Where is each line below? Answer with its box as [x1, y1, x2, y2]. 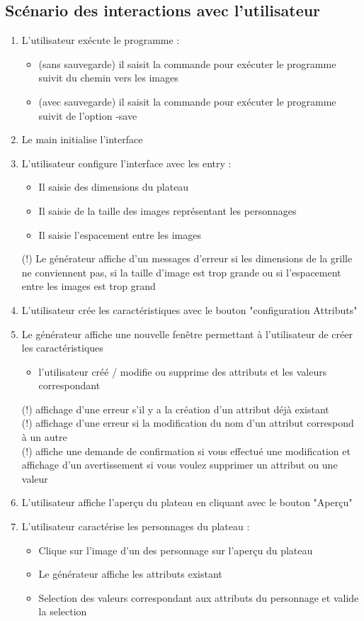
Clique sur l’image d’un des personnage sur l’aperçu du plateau [38, 542, 313, 557]
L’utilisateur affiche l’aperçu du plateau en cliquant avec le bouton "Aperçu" [21, 495, 353, 510]
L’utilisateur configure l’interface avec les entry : [21, 155, 232, 170]
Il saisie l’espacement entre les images [38, 227, 201, 242]
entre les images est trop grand [21, 279, 156, 293]
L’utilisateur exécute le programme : [21, 33, 180, 47]
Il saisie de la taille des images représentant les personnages [38, 203, 297, 218]
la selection [38, 604, 87, 619]
